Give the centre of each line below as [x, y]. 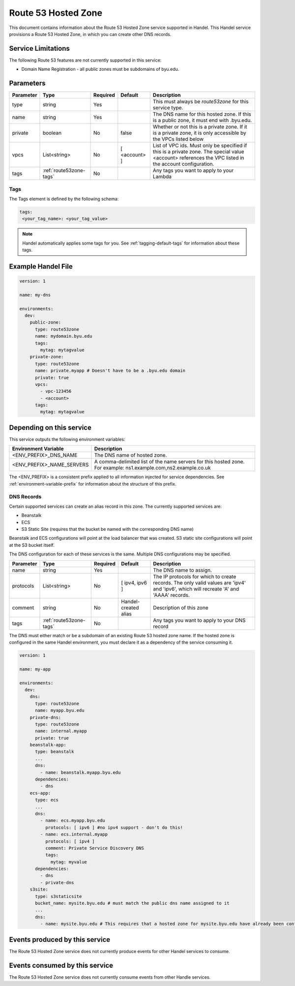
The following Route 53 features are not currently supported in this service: [85, 60]
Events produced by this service [60, 940]
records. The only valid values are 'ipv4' [199, 583]
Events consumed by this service [61, 965]
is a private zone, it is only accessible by [199, 133]
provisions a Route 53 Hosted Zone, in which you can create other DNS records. [90, 34]
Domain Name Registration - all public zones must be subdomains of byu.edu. [100, 69]
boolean [52, 133]
